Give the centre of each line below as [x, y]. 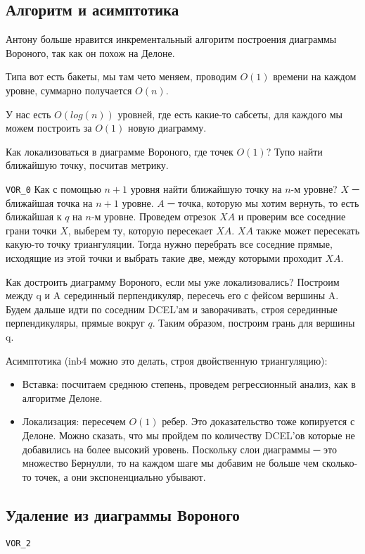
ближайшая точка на [49, 202]
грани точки [31, 230]
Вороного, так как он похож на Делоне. [90, 52]
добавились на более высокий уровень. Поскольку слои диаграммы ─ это [179, 449]
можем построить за [49, 128]
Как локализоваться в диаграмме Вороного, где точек [120, 151]
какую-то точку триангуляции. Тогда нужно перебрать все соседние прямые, [169, 244]
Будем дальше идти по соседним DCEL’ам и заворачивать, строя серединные [172, 309]
